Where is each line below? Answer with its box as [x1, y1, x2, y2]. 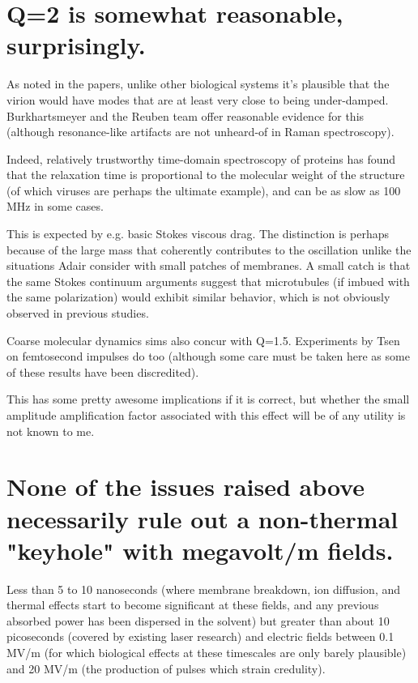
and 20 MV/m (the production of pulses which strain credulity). [6, 660, 326, 677]
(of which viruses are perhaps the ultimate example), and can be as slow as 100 [6, 181, 401, 198]
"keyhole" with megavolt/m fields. [6, 533, 394, 566]
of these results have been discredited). [6, 363, 199, 380]
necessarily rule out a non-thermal [6, 502, 399, 535]
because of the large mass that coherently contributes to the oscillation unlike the [6, 241, 412, 258]
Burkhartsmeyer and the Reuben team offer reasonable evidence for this [6, 107, 365, 124]
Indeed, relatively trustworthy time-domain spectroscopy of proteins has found [6, 150, 396, 167]
